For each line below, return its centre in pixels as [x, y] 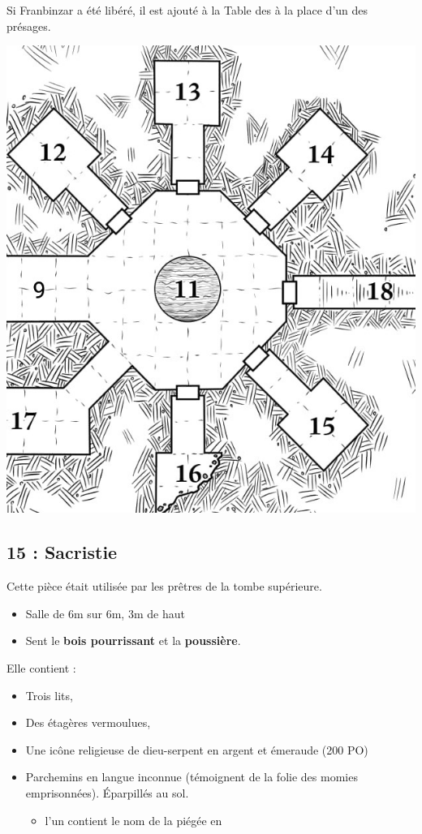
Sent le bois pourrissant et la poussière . [133, 641]
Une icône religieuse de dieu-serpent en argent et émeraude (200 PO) [197, 749]
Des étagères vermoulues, [88, 722]
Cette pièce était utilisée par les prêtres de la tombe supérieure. [164, 586]
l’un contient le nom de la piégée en [133, 820]
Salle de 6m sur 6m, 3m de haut [105, 613]
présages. [29, 26]
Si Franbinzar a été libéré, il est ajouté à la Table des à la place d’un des [187, 10]
